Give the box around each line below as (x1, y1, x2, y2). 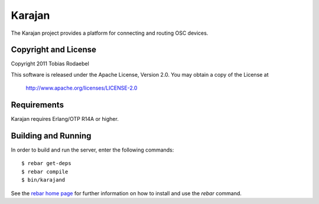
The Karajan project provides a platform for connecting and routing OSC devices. (11, 29, 209, 37)
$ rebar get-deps (21, 160, 71, 167)
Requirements (11, 100, 64, 110)
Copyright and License (11, 45, 97, 55)
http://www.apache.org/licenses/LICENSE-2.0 (25, 84, 138, 91)
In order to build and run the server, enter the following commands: (11, 146, 174, 153)
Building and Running (11, 130, 92, 141)
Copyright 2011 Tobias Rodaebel (11, 60, 90, 67)
